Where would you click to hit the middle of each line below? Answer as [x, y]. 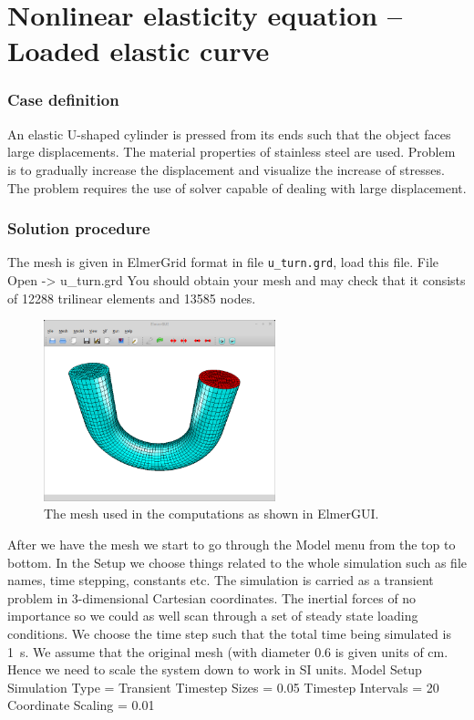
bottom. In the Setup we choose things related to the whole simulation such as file [237, 562]
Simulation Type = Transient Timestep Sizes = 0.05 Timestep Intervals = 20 [223, 687]
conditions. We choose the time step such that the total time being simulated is [229, 633]
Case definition [63, 100]
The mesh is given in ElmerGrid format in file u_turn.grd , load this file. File [223, 262]
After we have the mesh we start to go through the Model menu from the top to [232, 544]
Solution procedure [79, 228]
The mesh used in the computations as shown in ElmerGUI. [211, 514]
